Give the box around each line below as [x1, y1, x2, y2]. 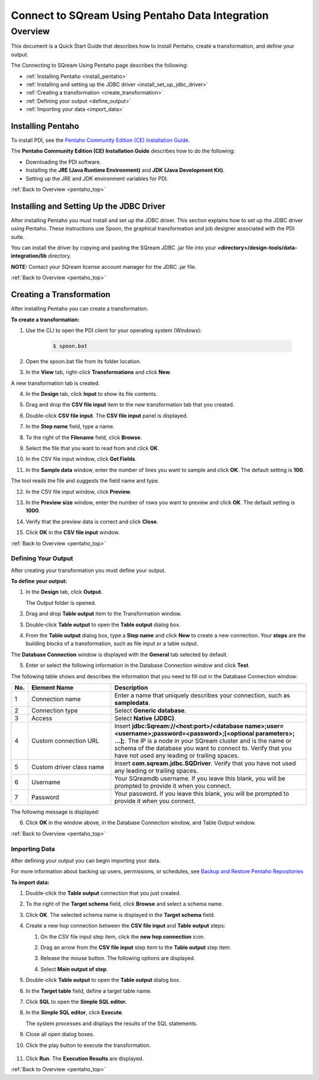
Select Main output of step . [40, 965, 109, 972]
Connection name [31, 695, 81, 703]
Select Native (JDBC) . [114, 714, 177, 722]
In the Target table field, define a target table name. [25, 987, 152, 994]
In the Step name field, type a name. [25, 423, 115, 430]
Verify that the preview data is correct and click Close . [25, 518, 159, 525]
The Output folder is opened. [25, 599, 96, 606]
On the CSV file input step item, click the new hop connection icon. [40, 933, 205, 940]
